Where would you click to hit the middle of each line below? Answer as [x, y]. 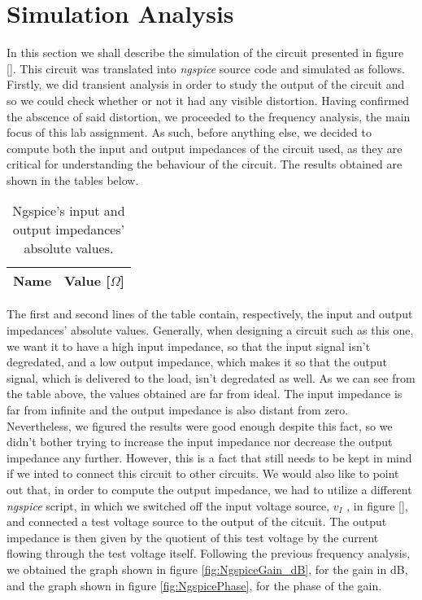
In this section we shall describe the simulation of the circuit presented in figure [205, 53]
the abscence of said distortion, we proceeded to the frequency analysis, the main [209, 116]
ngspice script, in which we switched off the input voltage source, [168, 505]
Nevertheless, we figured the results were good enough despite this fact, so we [200, 425]
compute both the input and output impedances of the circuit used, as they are [204, 148]
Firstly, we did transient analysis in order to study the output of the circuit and [206, 84]
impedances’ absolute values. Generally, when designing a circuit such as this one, [210, 330]
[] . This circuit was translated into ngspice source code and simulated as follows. [206, 68]
